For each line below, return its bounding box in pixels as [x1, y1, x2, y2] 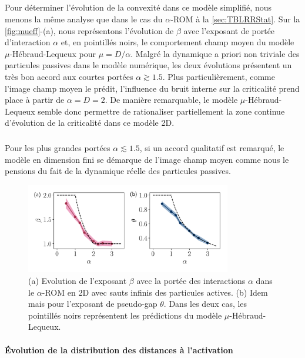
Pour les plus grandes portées [5, 142, 110, 154]
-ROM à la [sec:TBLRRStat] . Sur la [170, 12, 300, 25]
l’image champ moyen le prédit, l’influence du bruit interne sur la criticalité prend [5, 82, 300, 94]
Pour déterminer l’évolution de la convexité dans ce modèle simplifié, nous [5, 1, 272, 14]
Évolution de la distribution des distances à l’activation [5, 343, 233, 356]
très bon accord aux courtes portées [5, 70, 133, 82]
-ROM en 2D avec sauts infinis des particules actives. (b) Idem [42, 286, 268, 298]
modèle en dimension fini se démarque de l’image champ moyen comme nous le [5, 153, 289, 165]
